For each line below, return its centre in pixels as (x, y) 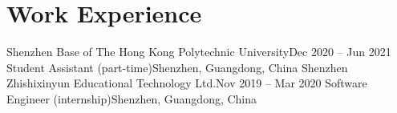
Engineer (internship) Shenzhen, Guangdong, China (132, 98)
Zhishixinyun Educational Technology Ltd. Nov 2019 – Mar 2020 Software (187, 83)
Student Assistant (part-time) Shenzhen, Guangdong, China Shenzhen (177, 67)
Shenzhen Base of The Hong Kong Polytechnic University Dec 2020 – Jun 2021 (199, 52)
